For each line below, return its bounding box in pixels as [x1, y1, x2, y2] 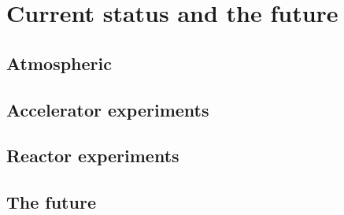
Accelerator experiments [6, 97, 209, 121]
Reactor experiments [6, 143, 179, 168]
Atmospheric [6, 50, 112, 75]
